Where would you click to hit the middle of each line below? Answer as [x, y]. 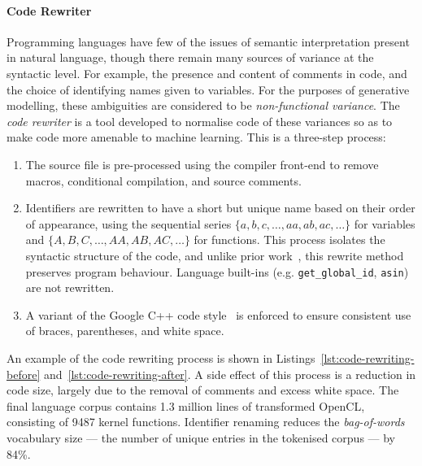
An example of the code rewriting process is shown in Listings [161, 357]
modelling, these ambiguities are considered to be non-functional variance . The [203, 105]
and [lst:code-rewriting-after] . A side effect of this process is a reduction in [230, 374]
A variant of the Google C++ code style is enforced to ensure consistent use [218, 314]
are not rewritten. [70, 287]
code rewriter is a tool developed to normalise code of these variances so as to [200, 121]
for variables [385, 223]
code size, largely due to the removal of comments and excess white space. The [203, 390]
